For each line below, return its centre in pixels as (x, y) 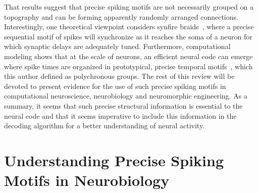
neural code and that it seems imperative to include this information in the (120, 115)
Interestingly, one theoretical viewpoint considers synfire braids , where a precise (129, 27)
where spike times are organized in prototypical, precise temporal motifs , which (128, 66)
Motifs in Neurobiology (87, 180)
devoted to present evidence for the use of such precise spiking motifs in (115, 86)
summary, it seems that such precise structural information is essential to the (123, 105)
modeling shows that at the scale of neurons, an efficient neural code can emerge (128, 56)
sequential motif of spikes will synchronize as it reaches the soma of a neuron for (128, 36)
